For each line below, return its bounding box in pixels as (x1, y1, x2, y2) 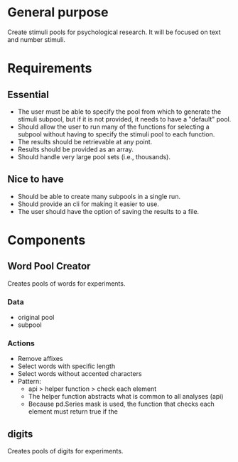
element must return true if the (28, 407, 119, 416)
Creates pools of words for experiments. (7, 279, 126, 288)
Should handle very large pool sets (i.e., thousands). (17, 152, 171, 161)
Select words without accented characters (17, 370, 142, 378)
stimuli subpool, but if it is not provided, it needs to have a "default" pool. (17, 114, 232, 123)
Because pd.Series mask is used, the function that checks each (28, 399, 215, 409)
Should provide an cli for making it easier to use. (17, 200, 160, 208)
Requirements (7, 60, 92, 77)
